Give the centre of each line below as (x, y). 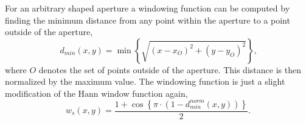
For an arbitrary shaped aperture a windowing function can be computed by (148, 8)
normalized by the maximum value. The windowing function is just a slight (145, 81)
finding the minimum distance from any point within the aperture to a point (148, 20)
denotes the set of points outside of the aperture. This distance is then (170, 69)
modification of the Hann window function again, (96, 93)
